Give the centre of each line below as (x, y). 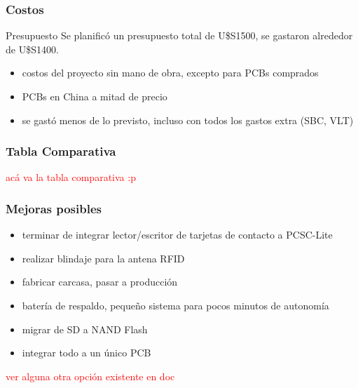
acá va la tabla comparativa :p (71, 177)
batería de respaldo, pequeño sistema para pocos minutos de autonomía (175, 305)
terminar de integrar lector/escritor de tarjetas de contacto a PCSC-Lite (177, 235)
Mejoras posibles (54, 208)
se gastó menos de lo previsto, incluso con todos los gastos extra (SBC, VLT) (188, 120)
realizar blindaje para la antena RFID (103, 258)
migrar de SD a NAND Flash (85, 329)
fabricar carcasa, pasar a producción (100, 282)
